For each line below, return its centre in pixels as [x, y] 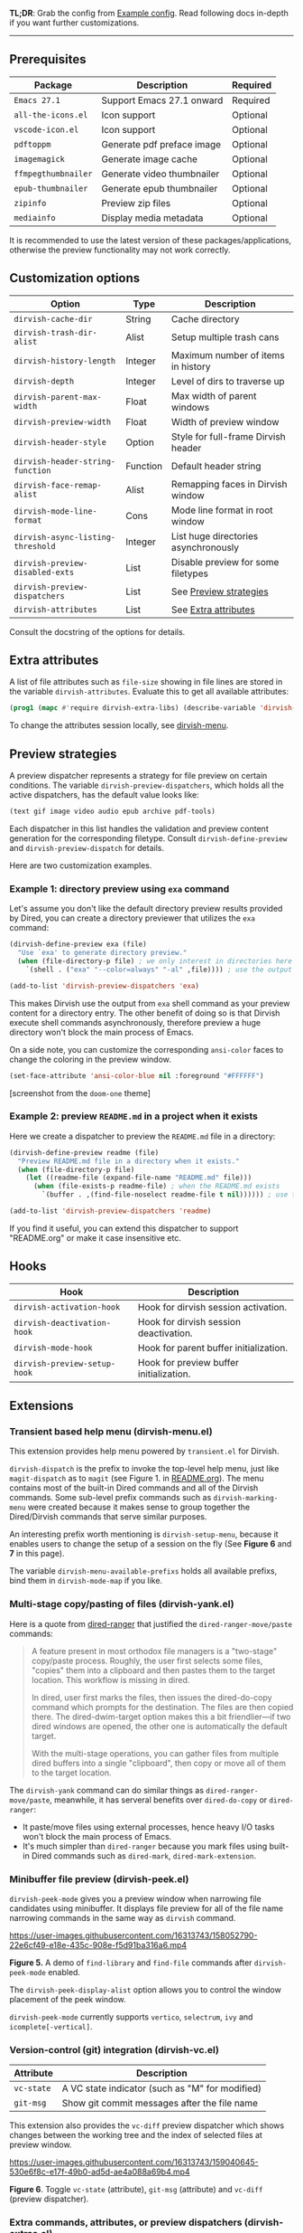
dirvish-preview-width [62, 421]
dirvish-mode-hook [53, 1348]
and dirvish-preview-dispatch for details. [87, 848]
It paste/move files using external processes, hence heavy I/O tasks [148, 1827]
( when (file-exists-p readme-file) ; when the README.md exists [156, 1187]
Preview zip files [136, 203]
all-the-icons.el [51, 115]
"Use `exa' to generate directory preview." [102, 953]
